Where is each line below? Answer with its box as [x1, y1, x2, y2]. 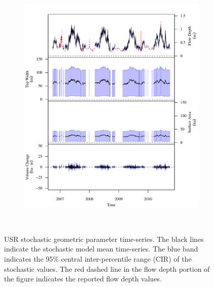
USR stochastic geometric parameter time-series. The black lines [4, 233, 204, 244]
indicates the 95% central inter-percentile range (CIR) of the [4, 254, 192, 264]
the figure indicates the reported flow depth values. [4, 273, 162, 284]
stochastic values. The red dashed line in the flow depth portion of [4, 263, 210, 274]
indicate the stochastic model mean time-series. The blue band [4, 243, 198, 254]
